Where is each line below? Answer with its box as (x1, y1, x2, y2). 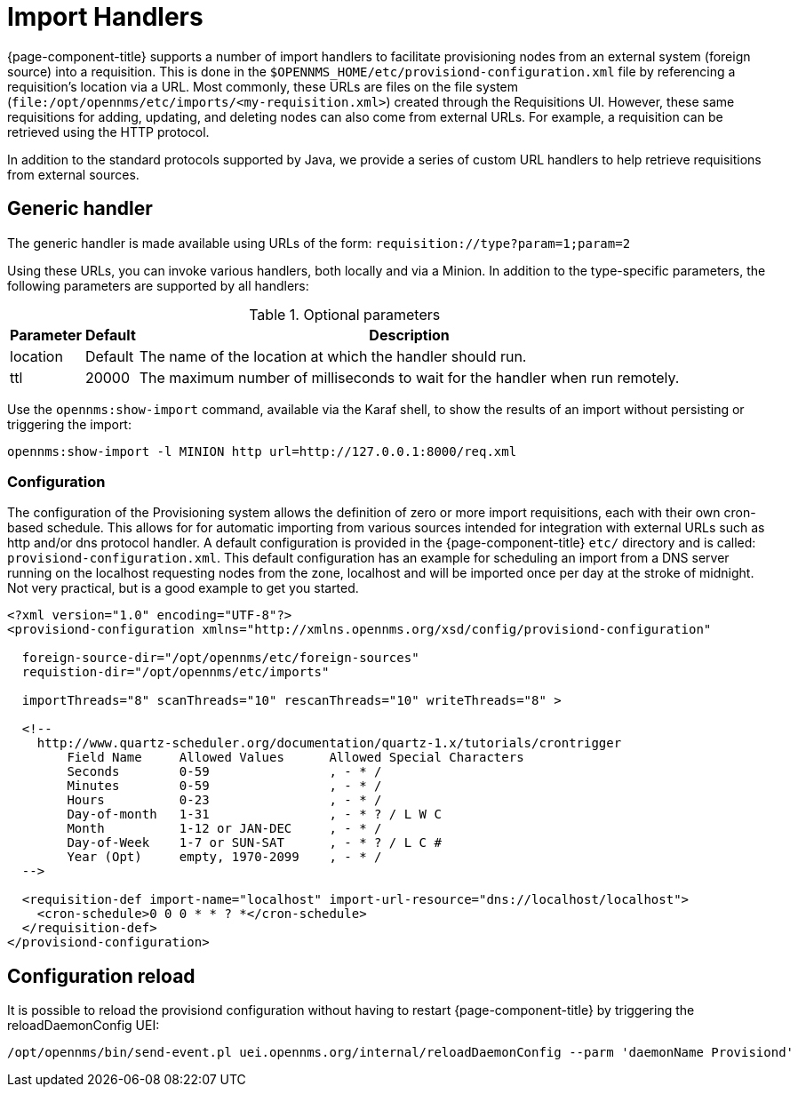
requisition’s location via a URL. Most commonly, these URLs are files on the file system (7, 78, 519, 94)
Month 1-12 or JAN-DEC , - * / (67, 821, 382, 836)
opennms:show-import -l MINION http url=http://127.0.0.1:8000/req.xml (7, 443, 517, 459)
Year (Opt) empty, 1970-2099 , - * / (67, 850, 382, 865)
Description (369, 325, 450, 344)
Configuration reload (7, 964, 196, 987)
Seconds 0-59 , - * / (67, 764, 382, 779)
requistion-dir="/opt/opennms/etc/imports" (21, 665, 330, 680)
